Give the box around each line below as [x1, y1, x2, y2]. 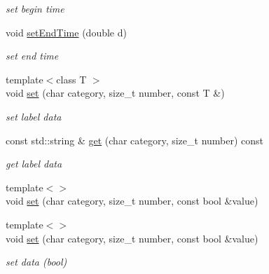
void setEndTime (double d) [6, 25, 127, 39]
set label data [6, 109, 62, 123]
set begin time [6, 1, 64, 15]
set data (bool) [6, 254, 67, 269]
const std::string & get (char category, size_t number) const [6, 132, 264, 147]
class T [56, 71, 87, 86]
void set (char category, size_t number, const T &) [6, 85, 225, 100]
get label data [6, 156, 62, 171]
